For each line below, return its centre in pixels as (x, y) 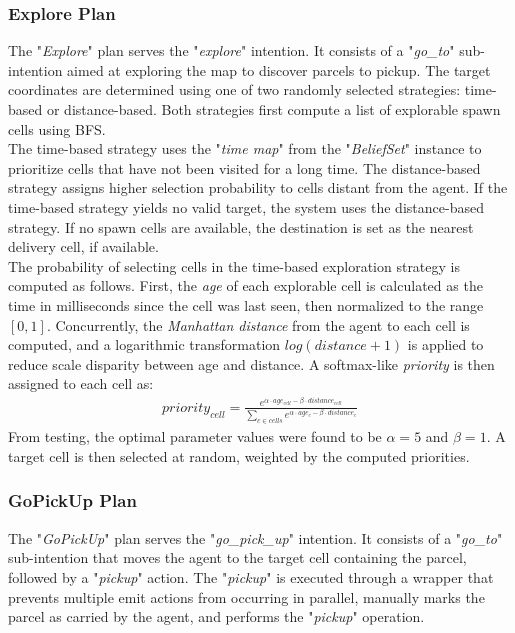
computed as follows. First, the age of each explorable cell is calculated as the (245, 285)
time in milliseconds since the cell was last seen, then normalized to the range (246, 304)
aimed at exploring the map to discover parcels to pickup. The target (279, 69)
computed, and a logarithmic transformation (144, 344)
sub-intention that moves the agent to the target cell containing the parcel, (237, 557)
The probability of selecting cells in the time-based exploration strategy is (234, 265)
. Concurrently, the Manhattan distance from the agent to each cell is (258, 324)
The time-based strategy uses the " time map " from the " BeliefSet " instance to (245, 148)
